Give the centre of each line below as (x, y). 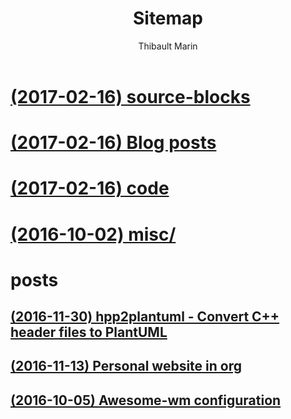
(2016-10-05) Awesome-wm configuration (146, 400)
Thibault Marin (168, 46)
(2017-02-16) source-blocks (130, 96)
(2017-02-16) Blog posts (113, 143)
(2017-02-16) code (90, 188)
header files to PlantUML (89, 332)
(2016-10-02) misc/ (93, 234)
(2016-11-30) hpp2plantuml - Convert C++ (145, 317)
